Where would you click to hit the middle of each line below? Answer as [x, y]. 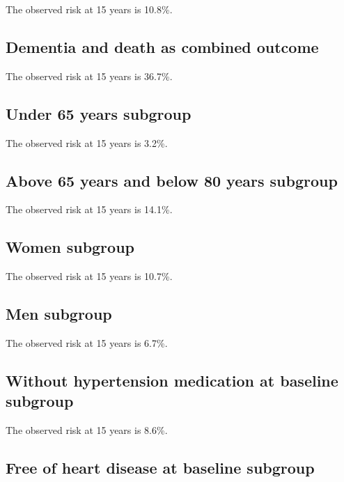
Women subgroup [70, 247]
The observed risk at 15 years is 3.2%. [87, 142]
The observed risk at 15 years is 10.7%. [89, 276]
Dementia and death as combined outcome [162, 46]
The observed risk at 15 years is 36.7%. [89, 76]
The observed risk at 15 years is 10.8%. [89, 9]
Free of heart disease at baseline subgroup [160, 468]
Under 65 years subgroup [99, 113]
